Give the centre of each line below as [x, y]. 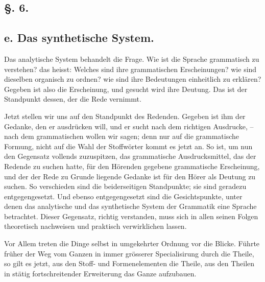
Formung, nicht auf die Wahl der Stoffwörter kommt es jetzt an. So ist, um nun [128, 146]
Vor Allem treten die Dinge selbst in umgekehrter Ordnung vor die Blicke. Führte [132, 243]
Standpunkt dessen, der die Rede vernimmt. [73, 99]
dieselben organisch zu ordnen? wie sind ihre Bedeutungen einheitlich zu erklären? [133, 79]
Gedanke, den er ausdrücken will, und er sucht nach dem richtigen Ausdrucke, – [129, 126]
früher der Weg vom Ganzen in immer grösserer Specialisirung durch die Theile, [129, 253]
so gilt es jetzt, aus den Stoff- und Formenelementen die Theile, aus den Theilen [129, 263]
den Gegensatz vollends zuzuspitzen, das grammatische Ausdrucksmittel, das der [130, 156]
